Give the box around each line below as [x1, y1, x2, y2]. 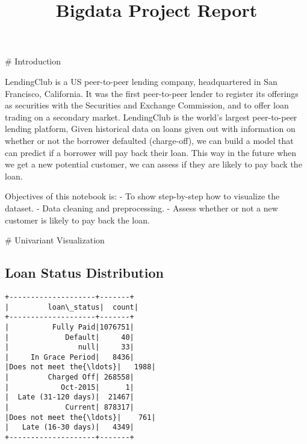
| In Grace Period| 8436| [5, 352, 134, 361]
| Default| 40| [5, 333, 134, 342]
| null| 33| [5, 343, 134, 352]
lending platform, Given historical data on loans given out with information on [5, 122, 296, 135]
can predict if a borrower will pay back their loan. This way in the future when [5, 146, 297, 158]
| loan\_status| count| [5, 302, 138, 311]
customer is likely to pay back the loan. [5, 213, 150, 226]
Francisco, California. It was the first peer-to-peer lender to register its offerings [5, 87, 299, 99]
